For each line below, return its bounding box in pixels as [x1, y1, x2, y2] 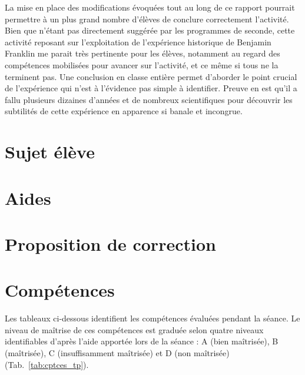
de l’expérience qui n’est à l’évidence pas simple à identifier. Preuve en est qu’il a [5, 82, 297, 94]
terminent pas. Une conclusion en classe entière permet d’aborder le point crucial [5, 70, 297, 82]
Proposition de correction [5, 231, 216, 255]
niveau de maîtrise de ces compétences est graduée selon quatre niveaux [5, 323, 264, 336]
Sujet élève [5, 140, 95, 164]
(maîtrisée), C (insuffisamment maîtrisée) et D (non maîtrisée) [5, 346, 230, 359]
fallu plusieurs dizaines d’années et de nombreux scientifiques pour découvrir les [5, 93, 293, 105]
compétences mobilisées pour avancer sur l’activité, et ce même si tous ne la [5, 58, 279, 71]
